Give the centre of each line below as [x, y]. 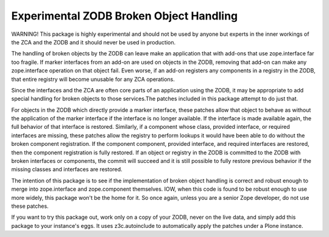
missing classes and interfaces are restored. [67, 170]
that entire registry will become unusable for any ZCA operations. [93, 79]
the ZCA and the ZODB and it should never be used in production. [94, 42]
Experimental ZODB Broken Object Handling [125, 16]
